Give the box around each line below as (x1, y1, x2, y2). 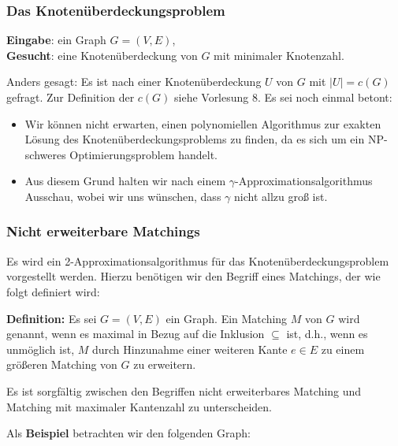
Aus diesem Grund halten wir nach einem (24, 173, 226, 189)
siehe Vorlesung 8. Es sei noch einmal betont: (174, 89, 392, 105)
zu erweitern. (133, 356, 196, 373)
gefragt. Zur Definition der (6, 89, 135, 105)
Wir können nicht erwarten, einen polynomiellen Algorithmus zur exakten (24, 115, 381, 132)
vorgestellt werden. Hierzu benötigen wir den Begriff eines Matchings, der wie (6, 268, 381, 284)
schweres (24, 146, 66, 162)
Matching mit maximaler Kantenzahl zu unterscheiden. (6, 398, 272, 414)
